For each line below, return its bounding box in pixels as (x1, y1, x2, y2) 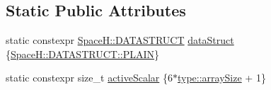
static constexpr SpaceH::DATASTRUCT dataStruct (6, 33, 234, 47)
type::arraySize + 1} (177, 70, 266, 85)
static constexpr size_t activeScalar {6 (6, 70, 173, 85)
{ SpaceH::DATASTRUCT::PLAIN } (6, 46, 160, 61)
